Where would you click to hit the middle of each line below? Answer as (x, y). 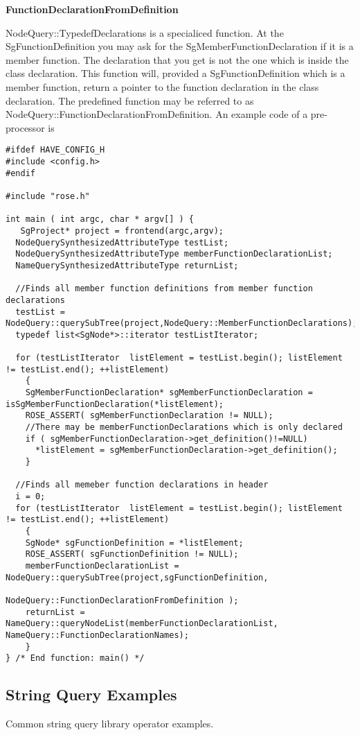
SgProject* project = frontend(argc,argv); (122, 231)
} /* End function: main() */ (75, 658)
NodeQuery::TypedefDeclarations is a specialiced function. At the (145, 32)
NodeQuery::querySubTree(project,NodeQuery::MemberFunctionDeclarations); (182, 323)
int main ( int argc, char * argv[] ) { (100, 219)
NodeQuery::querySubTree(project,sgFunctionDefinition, (137, 577)
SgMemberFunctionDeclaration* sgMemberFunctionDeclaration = (169, 393)
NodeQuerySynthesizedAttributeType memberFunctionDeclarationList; (174, 254)
